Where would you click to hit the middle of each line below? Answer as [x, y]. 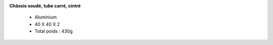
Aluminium [46, 17]
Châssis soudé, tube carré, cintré [45, 6]
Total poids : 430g [54, 31]
